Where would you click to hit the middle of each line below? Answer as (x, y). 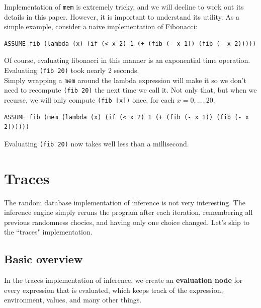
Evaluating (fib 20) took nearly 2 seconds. (72, 70)
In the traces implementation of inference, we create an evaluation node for (123, 280)
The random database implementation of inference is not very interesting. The (125, 202)
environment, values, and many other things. (73, 300)
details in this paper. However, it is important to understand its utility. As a (122, 16)
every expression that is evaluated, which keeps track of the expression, (114, 290)
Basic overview (43, 259)
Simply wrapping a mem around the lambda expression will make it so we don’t (125, 80)
